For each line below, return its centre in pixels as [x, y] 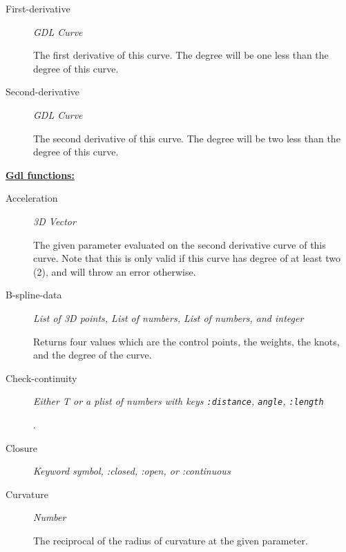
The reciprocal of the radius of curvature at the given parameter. [171, 540]
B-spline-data [34, 295]
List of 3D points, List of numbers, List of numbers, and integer [169, 317]
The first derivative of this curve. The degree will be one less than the [181, 55]
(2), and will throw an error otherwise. [115, 271]
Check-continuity [41, 378]
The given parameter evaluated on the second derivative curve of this [180, 244]
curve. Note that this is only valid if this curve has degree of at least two [187, 258]
